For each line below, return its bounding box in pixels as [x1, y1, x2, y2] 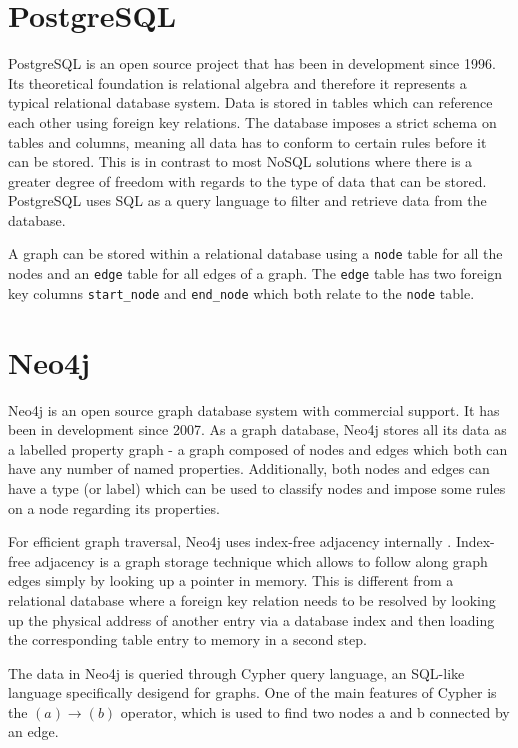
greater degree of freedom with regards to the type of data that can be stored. [8, 170, 487, 191]
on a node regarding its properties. [8, 497, 220, 518]
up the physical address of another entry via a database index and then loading [8, 609, 495, 630]
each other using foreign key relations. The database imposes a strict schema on [8, 111, 497, 132]
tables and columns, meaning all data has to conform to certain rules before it [8, 131, 487, 152]
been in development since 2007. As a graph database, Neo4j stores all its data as [8, 419, 507, 440]
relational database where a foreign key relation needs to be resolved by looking [8, 589, 496, 610]
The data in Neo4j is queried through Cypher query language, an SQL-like [8, 662, 465, 683]
